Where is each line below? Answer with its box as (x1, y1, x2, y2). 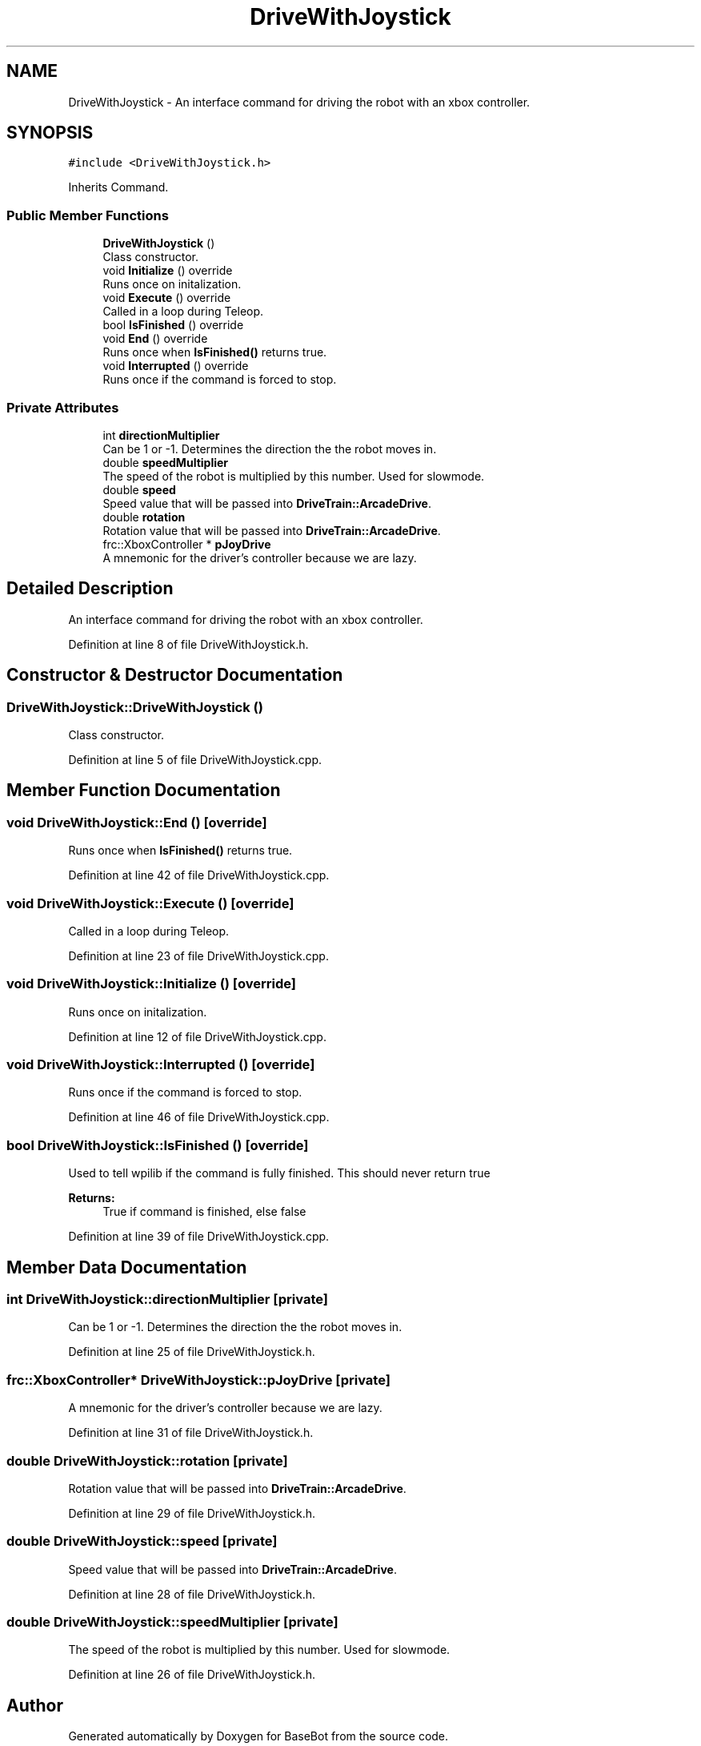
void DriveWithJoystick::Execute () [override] (6, 895, 294, 911)
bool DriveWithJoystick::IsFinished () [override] (6, 1137, 309, 1153)
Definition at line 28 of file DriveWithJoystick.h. (68, 1587, 316, 1601)
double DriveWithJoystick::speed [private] (6, 1533, 278, 1550)
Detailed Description (6, 578, 174, 599)
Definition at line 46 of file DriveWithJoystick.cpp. (68, 1110, 330, 1124)
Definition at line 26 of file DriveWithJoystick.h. (68, 1668, 316, 1682)
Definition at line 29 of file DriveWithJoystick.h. (68, 1506, 316, 1520)
